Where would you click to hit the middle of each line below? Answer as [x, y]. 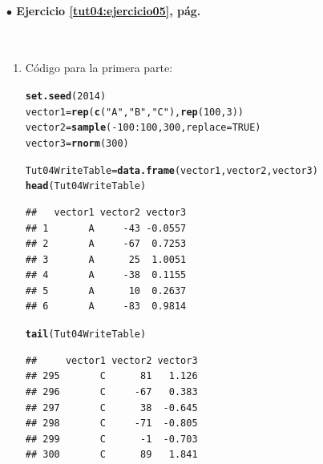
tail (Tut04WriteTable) [86, 335]
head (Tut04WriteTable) [86, 186]
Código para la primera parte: [99, 68]
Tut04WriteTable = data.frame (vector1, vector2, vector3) [172, 170]
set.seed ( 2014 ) [66, 96]
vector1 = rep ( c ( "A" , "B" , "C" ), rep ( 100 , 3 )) [135, 112]
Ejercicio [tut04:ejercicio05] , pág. [109, 10]
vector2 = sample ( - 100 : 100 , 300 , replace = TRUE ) [143, 128]
